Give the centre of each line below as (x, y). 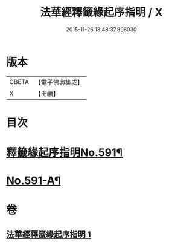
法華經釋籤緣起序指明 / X (101, 12)
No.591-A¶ (33, 181)
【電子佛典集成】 (59, 82)
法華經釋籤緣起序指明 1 (49, 234)
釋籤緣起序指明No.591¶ (65, 153)
